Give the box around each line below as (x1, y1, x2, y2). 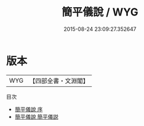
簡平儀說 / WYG (61, 5, 139, 19)
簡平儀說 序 (14, 105, 43, 113)
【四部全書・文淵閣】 (29, 77, 89, 85)
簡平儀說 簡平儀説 (14, 113, 58, 120)
